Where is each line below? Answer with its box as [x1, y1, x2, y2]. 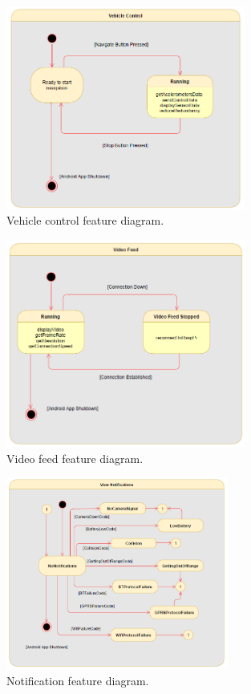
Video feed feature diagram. [6, 449, 144, 466]
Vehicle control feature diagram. [6, 212, 164, 229]
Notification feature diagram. [6, 672, 149, 688]
